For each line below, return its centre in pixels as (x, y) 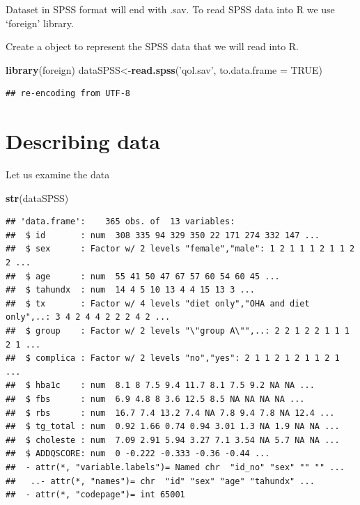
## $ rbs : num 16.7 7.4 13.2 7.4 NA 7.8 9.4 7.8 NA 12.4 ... (170, 413)
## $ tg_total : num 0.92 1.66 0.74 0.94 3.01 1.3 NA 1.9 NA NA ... (173, 427)
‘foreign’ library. (40, 23)
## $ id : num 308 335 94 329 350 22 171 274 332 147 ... (163, 235)
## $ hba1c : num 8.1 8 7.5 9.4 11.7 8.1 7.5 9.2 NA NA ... (160, 386)
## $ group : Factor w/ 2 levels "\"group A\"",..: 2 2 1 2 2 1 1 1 (178, 331)
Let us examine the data (58, 174)
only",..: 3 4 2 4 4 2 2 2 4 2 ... (88, 317)
